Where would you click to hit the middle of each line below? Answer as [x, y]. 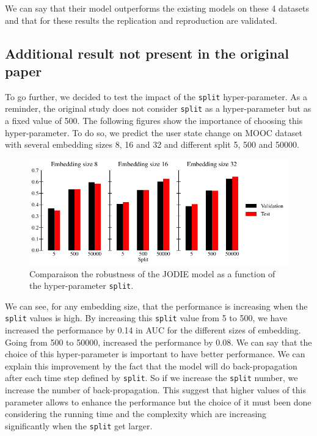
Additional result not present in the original [147, 53]
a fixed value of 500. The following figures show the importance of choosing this [154, 121]
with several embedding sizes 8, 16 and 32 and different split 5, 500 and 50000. [152, 144]
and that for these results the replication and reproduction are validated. [141, 20]
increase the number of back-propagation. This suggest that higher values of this [155, 390]
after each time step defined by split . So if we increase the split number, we [151, 378]
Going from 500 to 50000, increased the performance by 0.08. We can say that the [158, 342]
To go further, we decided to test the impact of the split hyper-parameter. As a [156, 96]
